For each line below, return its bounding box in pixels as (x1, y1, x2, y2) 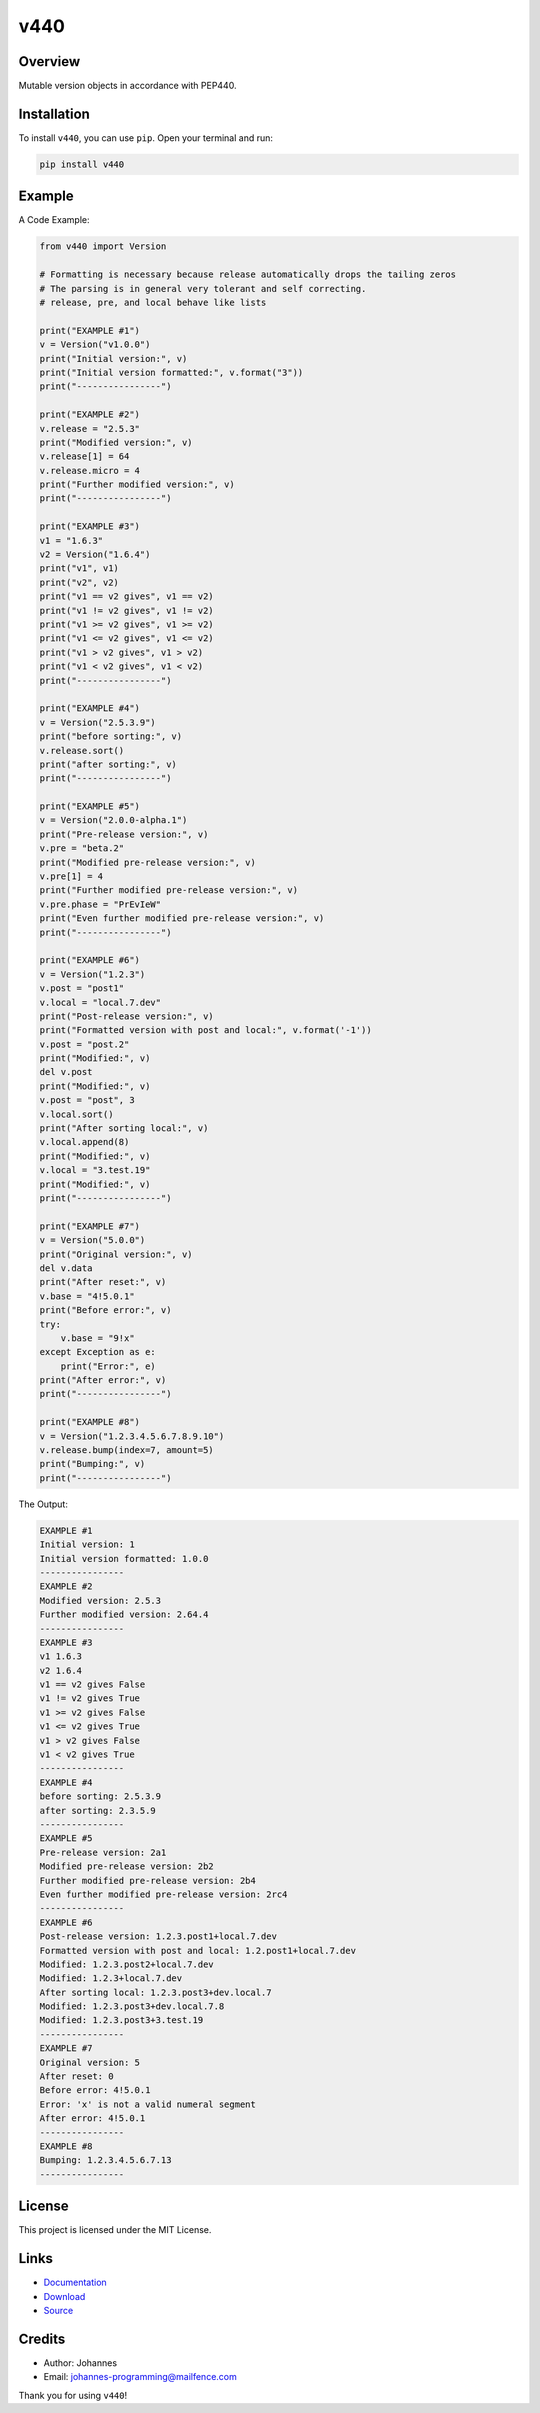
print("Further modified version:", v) (39, 479, 235, 490)
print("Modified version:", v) (39, 436, 194, 448)
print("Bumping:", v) (39, 1458, 146, 1470)
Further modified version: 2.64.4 (39, 1609, 209, 1620)
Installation (18, 105, 90, 122)
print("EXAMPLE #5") (39, 801, 140, 812)
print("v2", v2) (39, 576, 120, 588)
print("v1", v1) (39, 563, 120, 574)
